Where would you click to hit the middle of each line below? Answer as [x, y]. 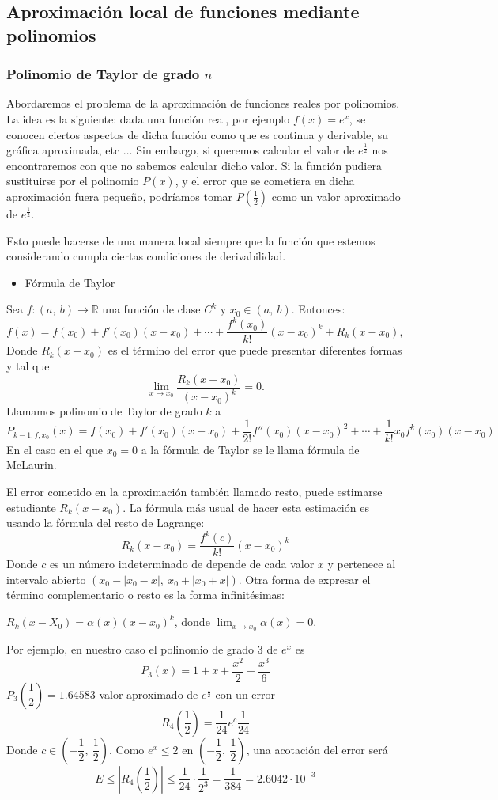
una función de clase [151, 309]
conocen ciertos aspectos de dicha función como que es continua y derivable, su [198, 134]
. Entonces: [318, 309]
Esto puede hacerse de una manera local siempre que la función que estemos [191, 240]
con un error [245, 694]
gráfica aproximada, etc [63, 150]
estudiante [31, 507]
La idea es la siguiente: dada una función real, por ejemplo [148, 118]
